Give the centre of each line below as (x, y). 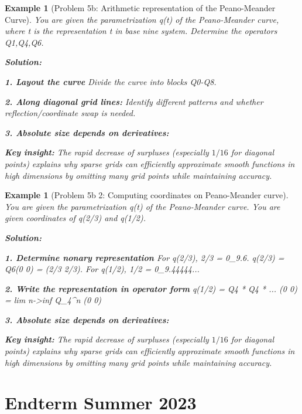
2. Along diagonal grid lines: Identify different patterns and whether (134, 101)
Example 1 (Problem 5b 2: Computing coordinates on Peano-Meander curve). (147, 195)
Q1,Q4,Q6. (24, 42)
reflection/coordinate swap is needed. (70, 113)
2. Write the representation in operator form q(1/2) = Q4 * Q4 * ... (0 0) (151, 288)
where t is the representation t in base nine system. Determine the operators (141, 31)
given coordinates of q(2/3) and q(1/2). (75, 218)
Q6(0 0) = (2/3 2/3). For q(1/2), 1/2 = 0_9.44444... (102, 269)
